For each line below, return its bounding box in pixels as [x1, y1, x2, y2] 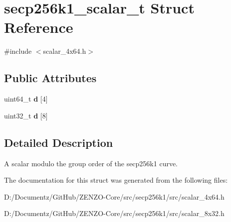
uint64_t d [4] [4, 94, 48, 104]
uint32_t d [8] [4, 110, 48, 120]
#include [4, 46, 32, 56]
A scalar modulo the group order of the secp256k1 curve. [4, 158, 178, 168]
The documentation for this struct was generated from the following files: [4, 175, 228, 185]
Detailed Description [4, 134, 113, 150]
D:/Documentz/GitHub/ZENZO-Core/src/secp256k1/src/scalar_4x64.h [4, 191, 225, 202]
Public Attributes [4, 70, 97, 86]
